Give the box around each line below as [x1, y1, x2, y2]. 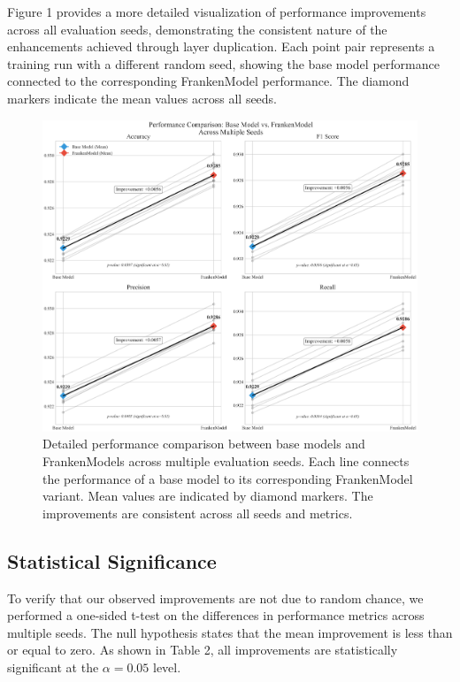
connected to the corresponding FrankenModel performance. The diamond [7, 72, 410, 90]
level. [153, 658, 181, 676]
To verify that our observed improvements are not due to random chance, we [7, 588, 424, 607]
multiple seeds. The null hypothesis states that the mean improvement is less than [7, 623, 453, 641]
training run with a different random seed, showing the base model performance [7, 54, 440, 73]
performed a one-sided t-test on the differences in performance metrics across [7, 606, 425, 625]
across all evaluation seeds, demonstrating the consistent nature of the [7, 19, 387, 38]
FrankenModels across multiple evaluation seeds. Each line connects [42, 452, 410, 471]
